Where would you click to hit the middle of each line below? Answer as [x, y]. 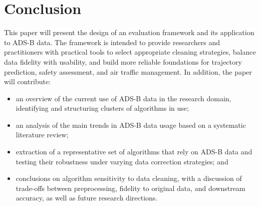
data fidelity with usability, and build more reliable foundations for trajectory [123, 61]
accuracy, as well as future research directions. [87, 198]
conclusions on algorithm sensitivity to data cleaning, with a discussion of [129, 178]
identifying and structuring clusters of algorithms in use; [102, 108]
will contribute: [28, 81]
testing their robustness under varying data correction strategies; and [122, 161]
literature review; [42, 135]
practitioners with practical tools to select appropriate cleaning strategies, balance [130, 52]
